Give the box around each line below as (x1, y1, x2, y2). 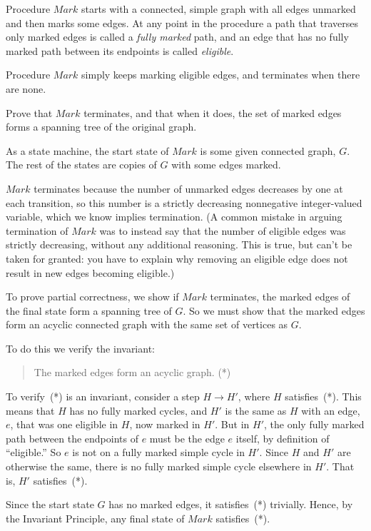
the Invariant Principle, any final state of (6, 510, 185, 525)
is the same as (225, 403, 287, 418)
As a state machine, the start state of (6, 143, 169, 158)
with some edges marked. (171, 157, 281, 172)
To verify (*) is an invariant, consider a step (6, 389, 200, 404)
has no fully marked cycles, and (69, 403, 208, 418)
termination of (6, 223, 68, 238)
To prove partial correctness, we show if (6, 289, 179, 304)
